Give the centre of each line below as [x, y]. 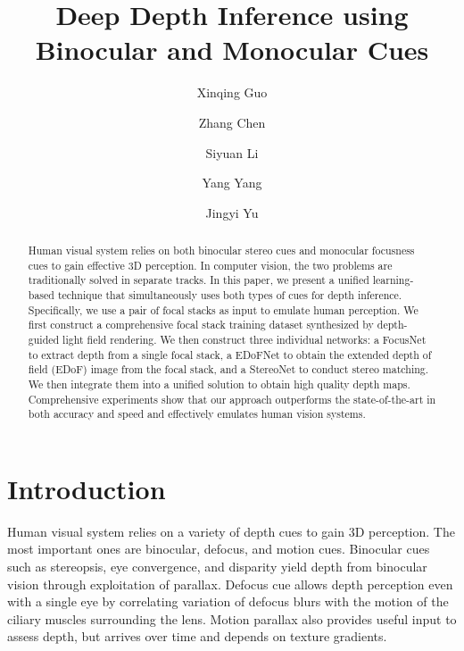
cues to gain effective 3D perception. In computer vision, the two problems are [210, 265]
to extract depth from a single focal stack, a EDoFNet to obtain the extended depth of [230, 354]
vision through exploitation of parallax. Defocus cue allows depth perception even [230, 584]
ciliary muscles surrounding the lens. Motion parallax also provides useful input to [232, 618]
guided [44, 340]
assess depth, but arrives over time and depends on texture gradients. [197, 636]
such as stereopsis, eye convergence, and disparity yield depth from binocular [217, 567]
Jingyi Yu [232, 212]
